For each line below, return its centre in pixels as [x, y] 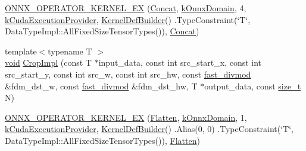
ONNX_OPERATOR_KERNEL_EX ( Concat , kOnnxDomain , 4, [126, 8]
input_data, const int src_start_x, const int [180, 62]
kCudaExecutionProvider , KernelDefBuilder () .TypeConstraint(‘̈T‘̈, [128, 19]
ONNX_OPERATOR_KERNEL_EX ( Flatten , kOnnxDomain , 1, [126, 117]
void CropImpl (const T [48, 62]
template [21, 51]
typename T [70, 51]
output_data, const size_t [253, 86]
